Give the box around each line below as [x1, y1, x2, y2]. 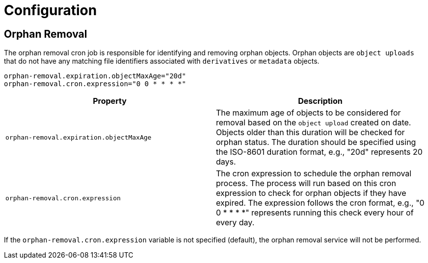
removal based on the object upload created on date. [216, 118, 411, 128]
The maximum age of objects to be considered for [216, 108, 401, 118]
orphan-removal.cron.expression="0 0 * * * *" [4, 80, 186, 88]
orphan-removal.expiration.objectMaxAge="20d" [4, 72, 186, 80]
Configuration [4, 2, 97, 19]
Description [298, 96, 343, 106]
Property [93, 96, 127, 106]
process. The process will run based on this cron [216, 178, 396, 189]
